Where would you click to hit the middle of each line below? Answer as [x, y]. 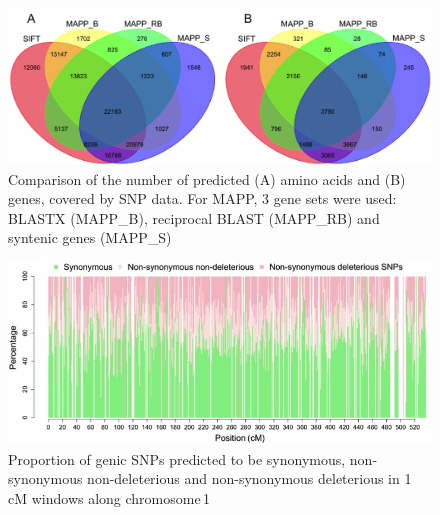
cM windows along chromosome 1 [109, 497]
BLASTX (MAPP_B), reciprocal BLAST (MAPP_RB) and [194, 217]
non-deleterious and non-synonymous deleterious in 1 [249, 478]
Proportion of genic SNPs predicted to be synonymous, [177, 458]
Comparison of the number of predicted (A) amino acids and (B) [207, 178]
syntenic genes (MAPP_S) [90, 237]
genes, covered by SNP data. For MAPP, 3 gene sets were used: [202, 198]
